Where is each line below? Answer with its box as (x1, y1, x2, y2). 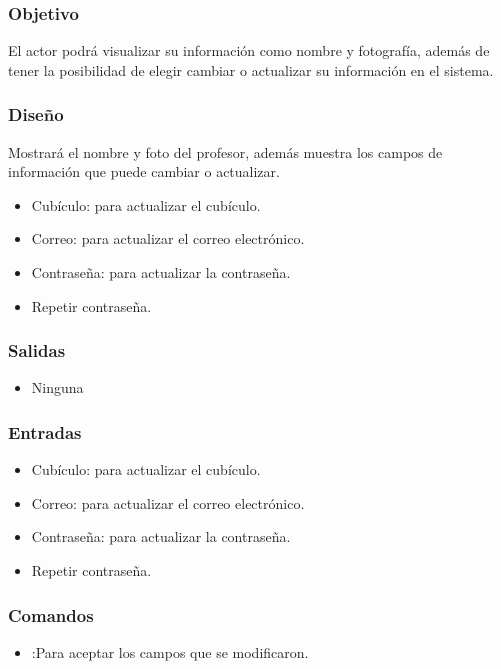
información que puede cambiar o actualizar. (8, 161, 280, 182)
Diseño (8, 102, 64, 127)
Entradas (8, 419, 82, 444)
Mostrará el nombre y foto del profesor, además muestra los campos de (8, 141, 443, 162)
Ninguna (31, 377, 84, 398)
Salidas (8, 338, 66, 363)
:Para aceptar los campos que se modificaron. (31, 641, 309, 662)
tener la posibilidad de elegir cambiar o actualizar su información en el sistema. (8, 59, 494, 80)
